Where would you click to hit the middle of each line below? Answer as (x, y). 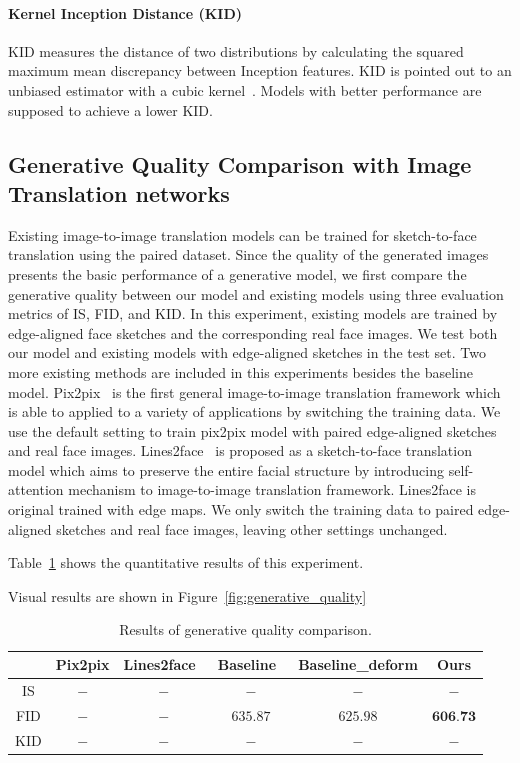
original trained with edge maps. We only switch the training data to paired (241, 509)
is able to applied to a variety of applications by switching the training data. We (254, 411)
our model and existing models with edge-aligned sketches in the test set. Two (247, 352)
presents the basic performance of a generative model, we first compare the (237, 273)
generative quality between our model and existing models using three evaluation (256, 293)
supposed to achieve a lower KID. (110, 109)
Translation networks (119, 192)
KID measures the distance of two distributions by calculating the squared (236, 50)
